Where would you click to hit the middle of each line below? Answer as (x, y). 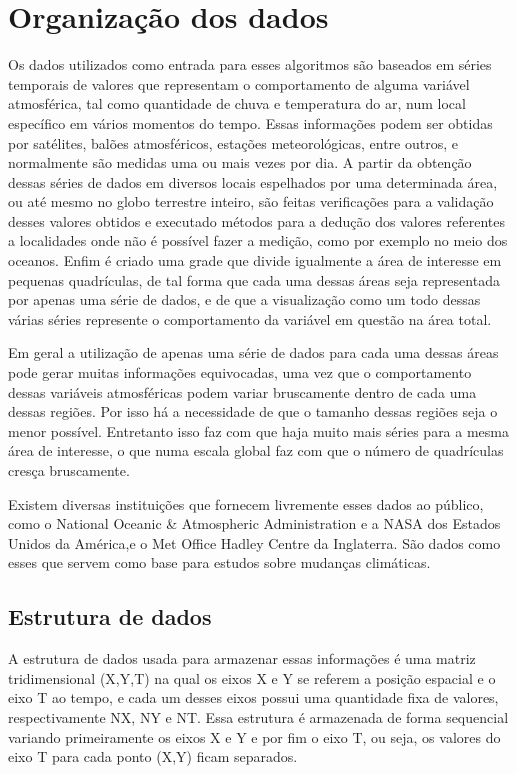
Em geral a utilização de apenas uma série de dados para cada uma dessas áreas (253, 352)
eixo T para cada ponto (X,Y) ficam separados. (153, 756)
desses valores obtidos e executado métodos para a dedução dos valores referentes (257, 220)
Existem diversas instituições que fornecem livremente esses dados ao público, (246, 503)
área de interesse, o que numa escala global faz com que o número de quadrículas (256, 450)
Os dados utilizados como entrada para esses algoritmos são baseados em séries (250, 64)
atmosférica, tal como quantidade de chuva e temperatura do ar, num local (237, 103)
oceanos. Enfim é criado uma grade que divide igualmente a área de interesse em (255, 260)
